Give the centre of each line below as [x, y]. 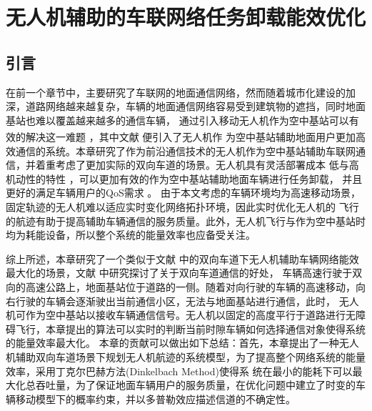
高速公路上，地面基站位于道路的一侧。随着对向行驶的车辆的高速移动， [190, 286]
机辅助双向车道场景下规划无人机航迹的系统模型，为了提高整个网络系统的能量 [186, 356]
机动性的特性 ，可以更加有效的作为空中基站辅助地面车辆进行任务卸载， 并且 [184, 178]
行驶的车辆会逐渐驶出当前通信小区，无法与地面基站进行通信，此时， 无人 [187, 301]
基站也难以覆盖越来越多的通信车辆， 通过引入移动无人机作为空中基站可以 [177, 120]
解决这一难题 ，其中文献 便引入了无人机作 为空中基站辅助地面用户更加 [191, 137]
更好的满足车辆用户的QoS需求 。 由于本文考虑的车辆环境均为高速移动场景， [184, 193]
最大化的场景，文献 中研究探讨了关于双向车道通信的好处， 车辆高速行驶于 [179, 273]
